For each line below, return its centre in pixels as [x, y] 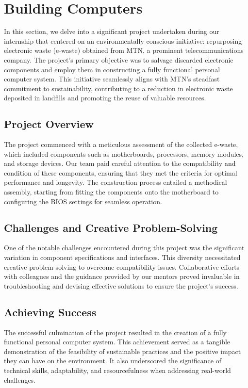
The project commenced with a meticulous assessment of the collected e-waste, [121, 144]
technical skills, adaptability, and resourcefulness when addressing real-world [117, 370]
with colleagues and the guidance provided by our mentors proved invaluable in [122, 276]
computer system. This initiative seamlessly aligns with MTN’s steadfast [112, 79]
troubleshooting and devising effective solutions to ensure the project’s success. [121, 285]
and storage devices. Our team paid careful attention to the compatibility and [120, 163]
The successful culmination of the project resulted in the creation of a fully [115, 332]
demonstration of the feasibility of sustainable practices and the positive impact [123, 351]
